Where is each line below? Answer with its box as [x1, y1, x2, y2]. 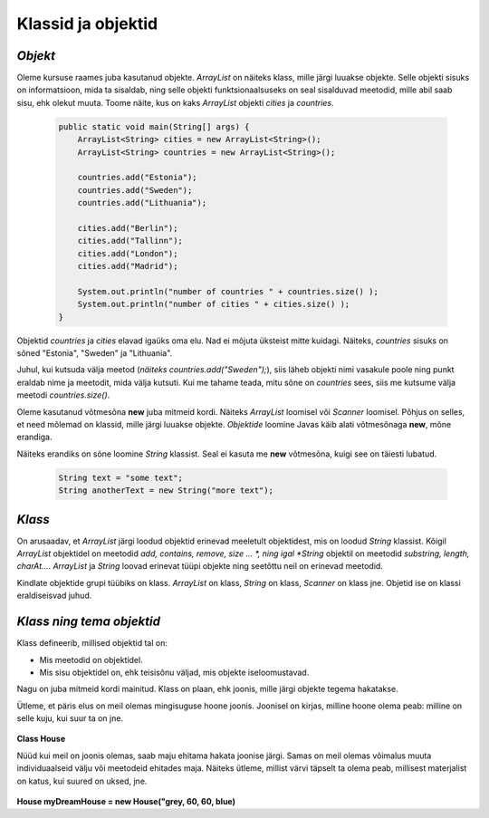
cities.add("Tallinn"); [77, 236, 183, 246]
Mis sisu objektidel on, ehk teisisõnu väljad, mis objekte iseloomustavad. [39, 667, 310, 678]
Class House [16, 734, 66, 745]
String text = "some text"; [58, 472, 183, 483]
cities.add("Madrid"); [77, 261, 178, 272]
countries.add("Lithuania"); [77, 197, 207, 208]
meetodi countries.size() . [16, 390, 110, 400]
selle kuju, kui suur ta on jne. [16, 713, 124, 724]
